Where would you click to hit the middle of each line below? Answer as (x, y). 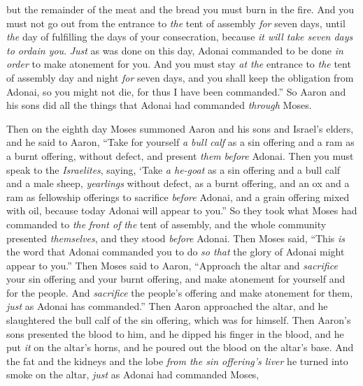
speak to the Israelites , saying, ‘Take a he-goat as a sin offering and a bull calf (173, 169)
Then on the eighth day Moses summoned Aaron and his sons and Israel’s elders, (180, 128)
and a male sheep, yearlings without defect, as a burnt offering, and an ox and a (178, 183)
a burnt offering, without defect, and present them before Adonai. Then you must (180, 155)
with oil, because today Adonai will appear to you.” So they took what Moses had (182, 210)
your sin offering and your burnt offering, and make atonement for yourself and (176, 279)
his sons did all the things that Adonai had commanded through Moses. (159, 105)
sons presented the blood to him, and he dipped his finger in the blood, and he (175, 333)
